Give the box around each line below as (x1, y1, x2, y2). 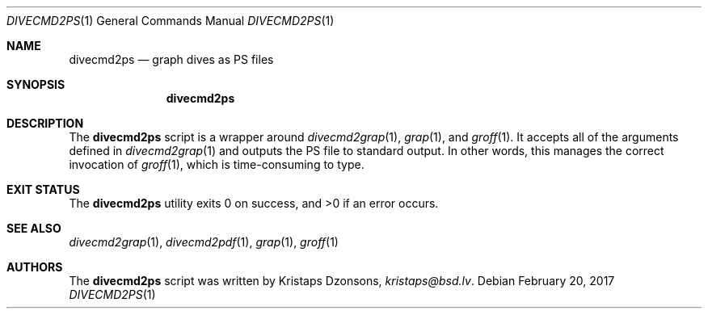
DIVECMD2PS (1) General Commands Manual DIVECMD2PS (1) (6, 14, 335, 27)
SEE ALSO (6, 221, 61, 235)
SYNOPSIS (6, 78, 65, 91)
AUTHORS (6, 260, 63, 274)
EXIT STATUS (6, 183, 80, 196)
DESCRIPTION (6, 116, 84, 130)
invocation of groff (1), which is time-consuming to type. (69, 157, 365, 171)
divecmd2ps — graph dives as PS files (69, 52, 274, 66)
